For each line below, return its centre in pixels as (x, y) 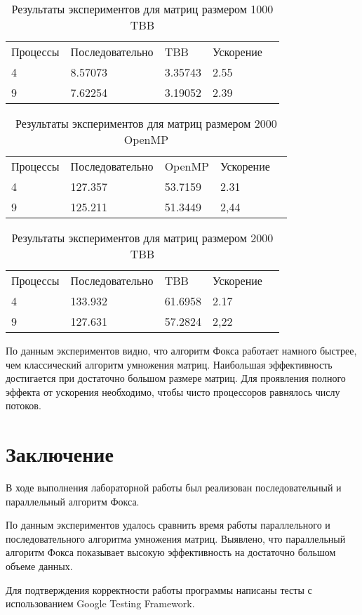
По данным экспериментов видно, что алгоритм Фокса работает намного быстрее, (181, 350)
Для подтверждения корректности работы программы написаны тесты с (159, 589)
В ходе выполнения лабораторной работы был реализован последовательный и (174, 488)
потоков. (24, 405)
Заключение (60, 454)
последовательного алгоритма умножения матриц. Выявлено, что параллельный (176, 538)
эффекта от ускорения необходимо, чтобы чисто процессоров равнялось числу (173, 391)
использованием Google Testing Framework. (100, 603)
